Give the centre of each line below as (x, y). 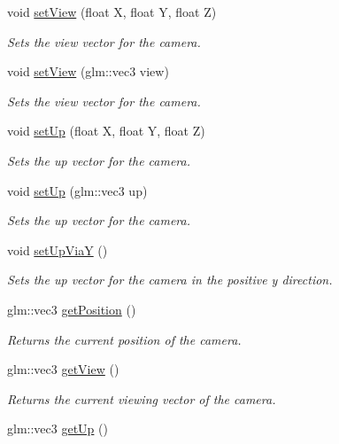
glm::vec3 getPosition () (72, 309)
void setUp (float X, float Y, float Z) (106, 131)
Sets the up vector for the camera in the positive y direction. (170, 280)
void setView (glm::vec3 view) (88, 71)
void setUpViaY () (58, 249)
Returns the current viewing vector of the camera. (142, 398)
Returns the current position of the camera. (124, 339)
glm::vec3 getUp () (58, 428)
